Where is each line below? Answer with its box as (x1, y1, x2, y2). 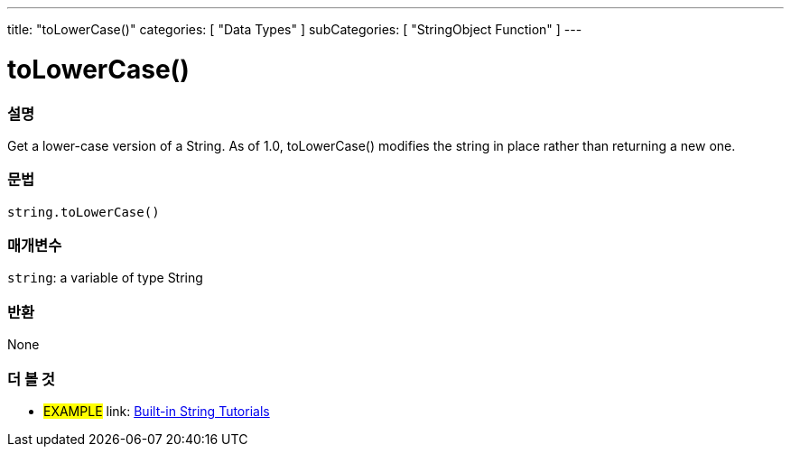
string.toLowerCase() (7, 204, 160, 219)
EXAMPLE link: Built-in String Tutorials (43, 403, 270, 419)
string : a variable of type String (7, 270, 203, 286)
